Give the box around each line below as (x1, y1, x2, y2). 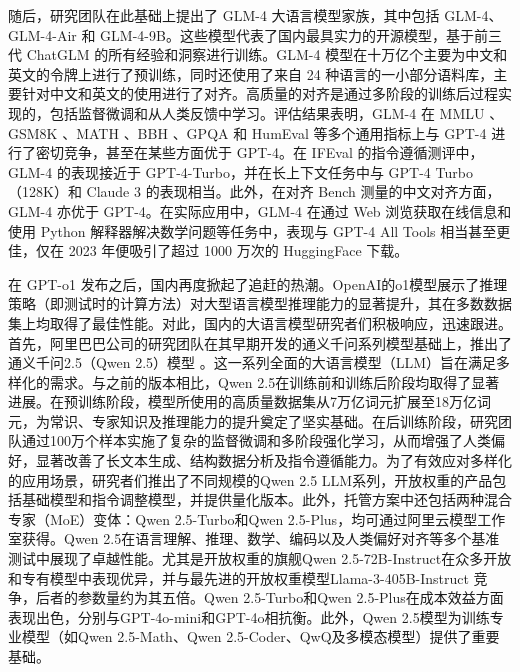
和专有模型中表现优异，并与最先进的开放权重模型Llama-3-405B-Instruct (8, 567, 469, 588)
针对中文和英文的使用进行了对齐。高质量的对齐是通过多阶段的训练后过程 (21, 83, 498, 104)
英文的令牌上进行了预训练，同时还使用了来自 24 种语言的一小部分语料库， (8, 63, 494, 84)
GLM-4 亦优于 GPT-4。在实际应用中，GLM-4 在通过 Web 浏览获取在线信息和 (8, 200, 512, 221)
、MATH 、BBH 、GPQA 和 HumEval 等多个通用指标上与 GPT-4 (62, 122, 487, 143)
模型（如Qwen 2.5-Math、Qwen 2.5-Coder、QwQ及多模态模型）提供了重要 (21, 626, 500, 647)
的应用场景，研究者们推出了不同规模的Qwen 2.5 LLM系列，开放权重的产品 (8, 469, 493, 490)
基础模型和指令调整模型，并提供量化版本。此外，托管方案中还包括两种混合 (21, 489, 512, 510)
